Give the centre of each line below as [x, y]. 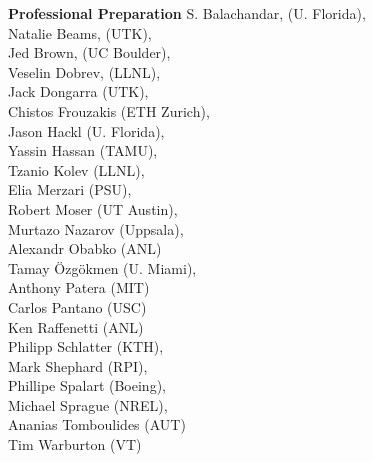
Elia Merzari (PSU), [70, 189]
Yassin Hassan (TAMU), [83, 150]
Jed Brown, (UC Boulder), [89, 52]
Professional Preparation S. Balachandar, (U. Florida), [187, 13]
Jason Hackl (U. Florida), [86, 130]
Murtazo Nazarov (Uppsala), [96, 228]
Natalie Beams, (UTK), [80, 32]
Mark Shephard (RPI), [78, 365]
